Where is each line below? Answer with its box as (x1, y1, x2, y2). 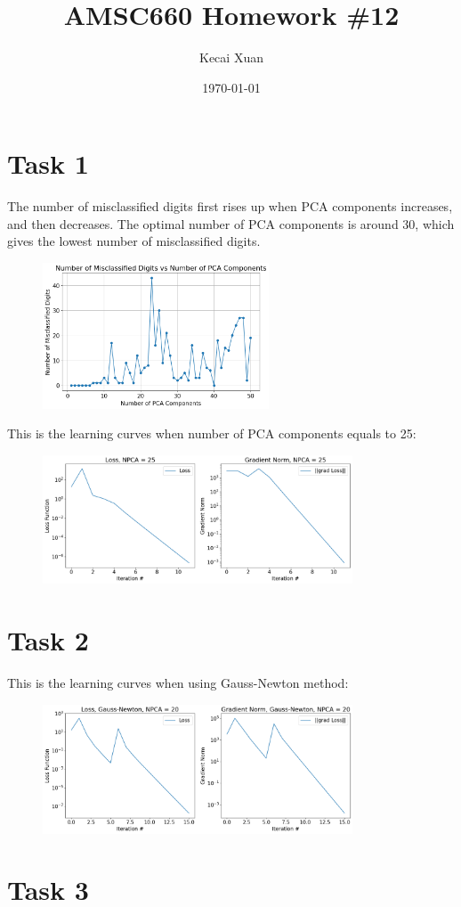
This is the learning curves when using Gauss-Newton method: (7, 674, 349, 692)
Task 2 (7, 622, 89, 658)
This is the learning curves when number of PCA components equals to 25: (7, 424, 417, 443)
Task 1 (7, 145, 89, 182)
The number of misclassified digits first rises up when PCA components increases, (7, 197, 453, 216)
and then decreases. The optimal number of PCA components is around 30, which (7, 214, 455, 233)
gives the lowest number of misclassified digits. (7, 232, 261, 250)
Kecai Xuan (199, 48, 263, 67)
